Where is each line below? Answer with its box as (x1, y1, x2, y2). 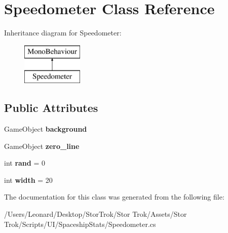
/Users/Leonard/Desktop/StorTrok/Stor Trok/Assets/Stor (4, 209, 187, 219)
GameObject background (4, 124, 87, 134)
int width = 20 (4, 174, 53, 185)
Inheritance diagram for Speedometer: (4, 27, 122, 38)
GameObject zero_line (4, 140, 80, 151)
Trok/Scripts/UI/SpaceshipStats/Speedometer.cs (4, 218, 156, 229)
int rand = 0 (4, 158, 45, 168)
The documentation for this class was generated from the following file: (4, 191, 224, 202)
